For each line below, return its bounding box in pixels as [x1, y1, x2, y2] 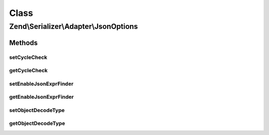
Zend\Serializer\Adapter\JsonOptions [9, 22, 138, 31]
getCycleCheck [9, 67, 48, 74]
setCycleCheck [9, 54, 47, 61]
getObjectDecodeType [9, 120, 65, 127]
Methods [9, 38, 38, 47]
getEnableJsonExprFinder [9, 94, 74, 101]
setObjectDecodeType [9, 107, 65, 114]
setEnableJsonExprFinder [9, 80, 74, 87]
